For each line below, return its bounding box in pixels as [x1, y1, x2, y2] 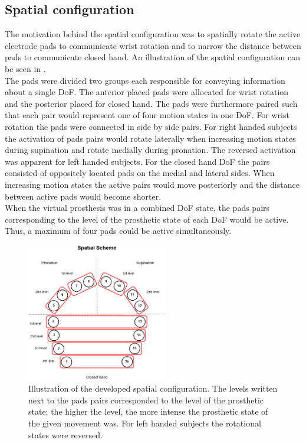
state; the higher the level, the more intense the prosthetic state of [28, 405, 268, 418]
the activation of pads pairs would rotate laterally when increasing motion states [5, 132, 296, 144]
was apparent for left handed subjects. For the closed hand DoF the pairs [5, 155, 270, 167]
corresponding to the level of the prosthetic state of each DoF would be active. [5, 213, 289, 225]
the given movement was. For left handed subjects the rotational [28, 416, 261, 429]
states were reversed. [28, 428, 103, 441]
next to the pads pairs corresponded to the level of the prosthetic [28, 393, 264, 406]
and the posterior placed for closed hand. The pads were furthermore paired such [5, 97, 298, 109]
